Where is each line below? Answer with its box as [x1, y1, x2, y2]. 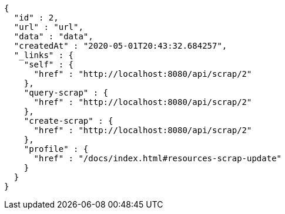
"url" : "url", [14, 22, 83, 32]
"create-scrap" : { [24, 116, 113, 125]
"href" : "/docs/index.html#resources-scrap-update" [33, 154, 282, 163]
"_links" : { [14, 50, 74, 60]
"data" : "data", [14, 32, 93, 41]
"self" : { [24, 60, 74, 69]
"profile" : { [24, 144, 89, 154]
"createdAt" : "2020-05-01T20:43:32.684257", [14, 41, 227, 50]
